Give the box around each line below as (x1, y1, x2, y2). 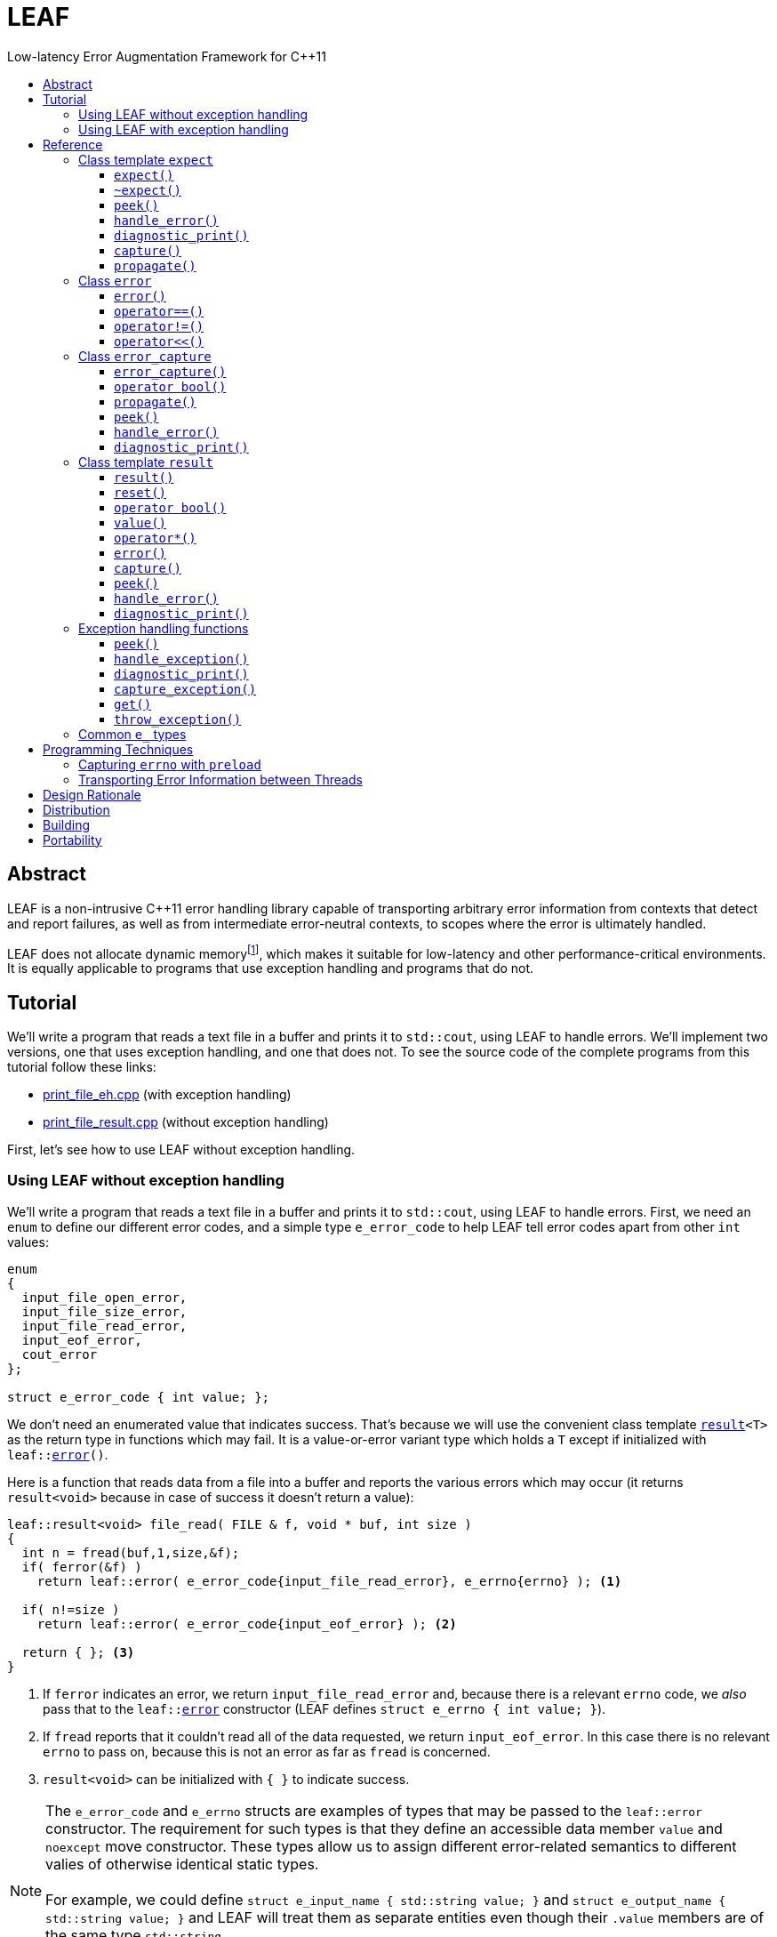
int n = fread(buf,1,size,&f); (21, 1545, 240, 1560)
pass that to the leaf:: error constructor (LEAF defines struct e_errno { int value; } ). (43, 1700, 606, 1716)
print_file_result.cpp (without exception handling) (43, 1114, 329, 1130)
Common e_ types (78, 726, 187, 742)
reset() (114, 485, 167, 500)
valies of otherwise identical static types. (45, 1854, 319, 1873)
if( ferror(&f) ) (21, 1559, 142, 1574)
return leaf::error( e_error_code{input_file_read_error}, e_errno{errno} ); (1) (36, 1573, 622, 1588)
